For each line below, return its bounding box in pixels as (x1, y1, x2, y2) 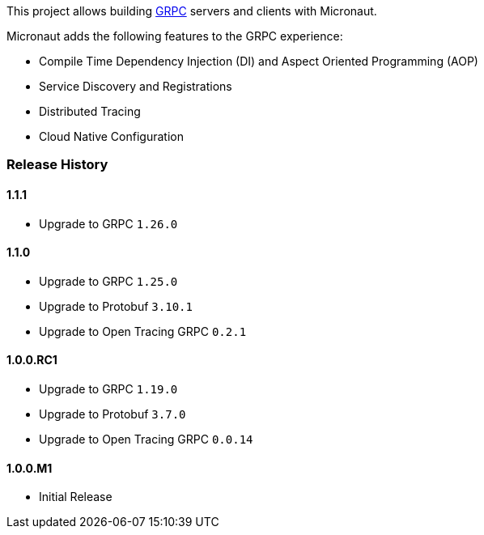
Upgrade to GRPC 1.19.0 (39, 382, 178, 397)
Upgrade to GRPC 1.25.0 (39, 274, 178, 288)
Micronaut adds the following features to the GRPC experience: (6, 29, 343, 43)
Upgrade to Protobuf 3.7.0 (39, 407, 186, 422)
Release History (6, 156, 108, 173)
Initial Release (39, 490, 113, 504)
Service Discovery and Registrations (39, 79, 232, 93)
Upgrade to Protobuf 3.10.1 (39, 299, 193, 313)
